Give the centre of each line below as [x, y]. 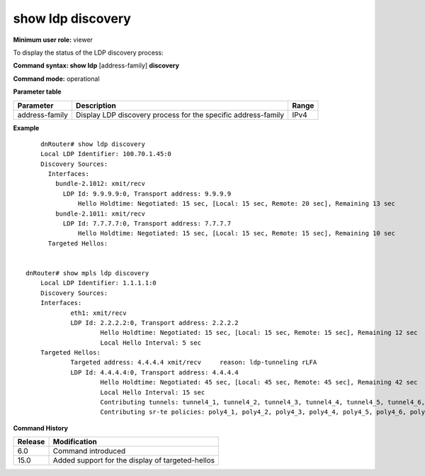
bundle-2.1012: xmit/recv [100, 184]
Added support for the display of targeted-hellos [134, 460]
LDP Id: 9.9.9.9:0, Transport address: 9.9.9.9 [147, 194]
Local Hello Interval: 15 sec [153, 392]
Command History [41, 428]
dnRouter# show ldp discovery [92, 144]
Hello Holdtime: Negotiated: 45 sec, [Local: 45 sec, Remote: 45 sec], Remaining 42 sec [259, 382]
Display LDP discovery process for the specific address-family [180, 115]
